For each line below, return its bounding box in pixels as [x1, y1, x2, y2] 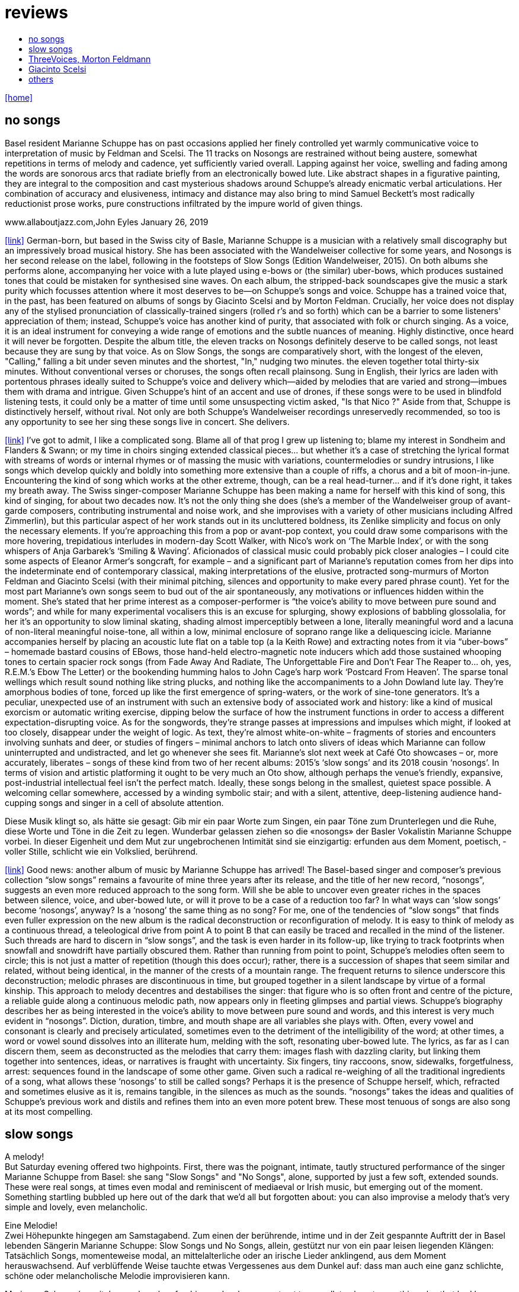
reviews [5, 2, 69, 23]
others [28, 73, 54, 84]
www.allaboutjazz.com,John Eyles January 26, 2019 [5, 216, 209, 227]
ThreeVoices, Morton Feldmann [28, 53, 151, 64]
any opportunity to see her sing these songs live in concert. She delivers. [5, 416, 290, 427]
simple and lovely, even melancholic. [5, 1202, 148, 1213]
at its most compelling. [5, 1106, 93, 1117]
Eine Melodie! [5, 1220, 57, 1231]
